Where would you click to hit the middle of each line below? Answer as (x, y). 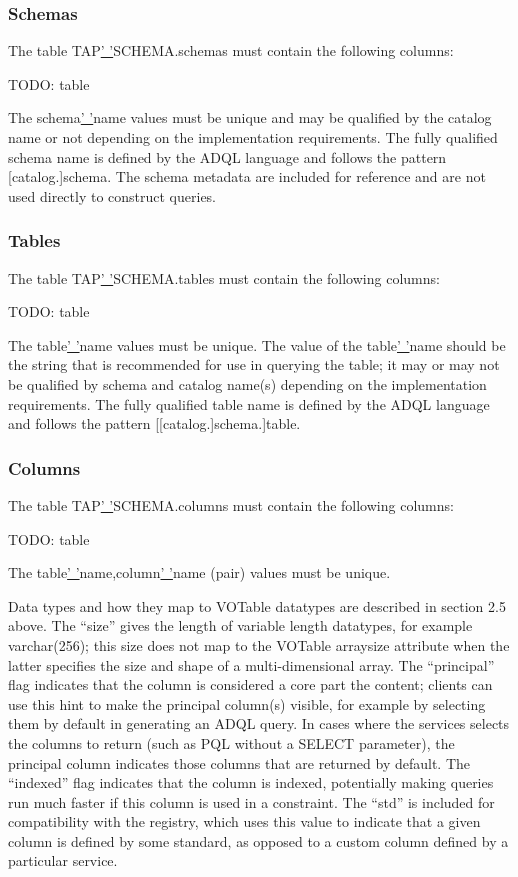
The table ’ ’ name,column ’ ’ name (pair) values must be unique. (199, 572)
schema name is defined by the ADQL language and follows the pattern (227, 156)
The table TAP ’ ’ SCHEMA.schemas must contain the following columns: (231, 50)
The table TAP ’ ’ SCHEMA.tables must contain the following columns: (224, 277)
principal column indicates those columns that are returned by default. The (239, 762)
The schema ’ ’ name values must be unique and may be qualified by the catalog (250, 117)
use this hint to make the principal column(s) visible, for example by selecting (247, 703)
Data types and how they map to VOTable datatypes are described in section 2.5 (257, 605)
